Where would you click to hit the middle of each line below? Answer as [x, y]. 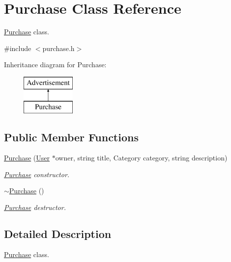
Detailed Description [58, 234]
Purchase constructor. [37, 174]
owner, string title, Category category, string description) [141, 158]
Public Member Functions [71, 137]
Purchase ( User [27, 158]
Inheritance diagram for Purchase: [55, 65]
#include [18, 48]
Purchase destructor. [35, 207]
